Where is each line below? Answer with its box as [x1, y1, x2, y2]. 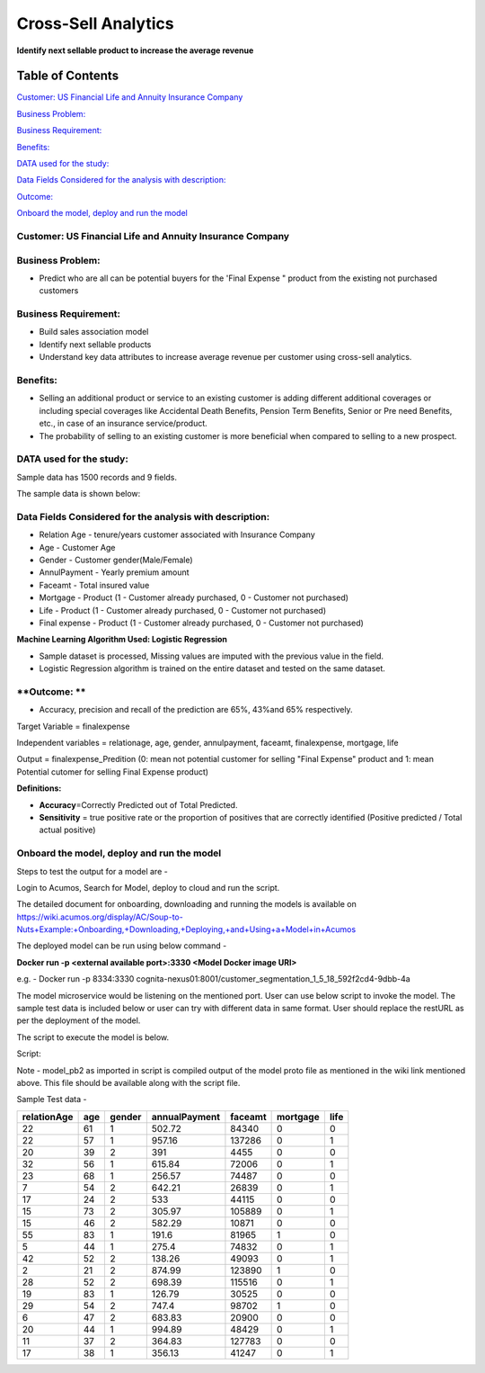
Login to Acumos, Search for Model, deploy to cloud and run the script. [16, 882, 280, 893]
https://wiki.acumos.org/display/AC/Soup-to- [16, 911, 183, 922]
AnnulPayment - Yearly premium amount [39, 567, 190, 578]
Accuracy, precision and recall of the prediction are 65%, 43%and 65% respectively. [39, 704, 354, 715]
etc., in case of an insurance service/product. [39, 418, 208, 429]
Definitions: [16, 783, 62, 794]
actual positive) [39, 824, 96, 836]
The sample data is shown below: [16, 489, 141, 499]
